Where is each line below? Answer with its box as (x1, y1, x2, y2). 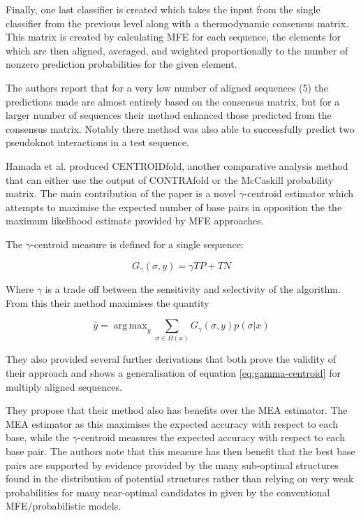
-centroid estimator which (244, 186, 354, 201)
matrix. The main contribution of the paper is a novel (6, 186, 236, 201)
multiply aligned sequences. (6, 379, 122, 394)
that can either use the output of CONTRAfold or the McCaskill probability (6, 172, 334, 187)
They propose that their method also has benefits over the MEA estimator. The (6, 403, 348, 417)
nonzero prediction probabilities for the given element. (6, 57, 237, 71)
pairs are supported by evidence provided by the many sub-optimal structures (6, 457, 339, 472)
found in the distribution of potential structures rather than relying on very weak (6, 471, 354, 486)
